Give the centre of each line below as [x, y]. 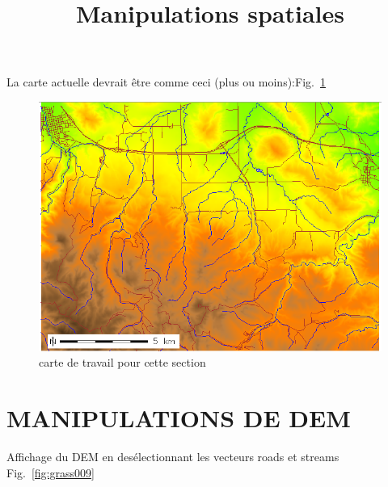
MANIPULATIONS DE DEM [179, 418]
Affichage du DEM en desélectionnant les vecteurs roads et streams [173, 457]
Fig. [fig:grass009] [51, 472]
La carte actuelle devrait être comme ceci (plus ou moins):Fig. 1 [166, 82]
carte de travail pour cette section [122, 362]
